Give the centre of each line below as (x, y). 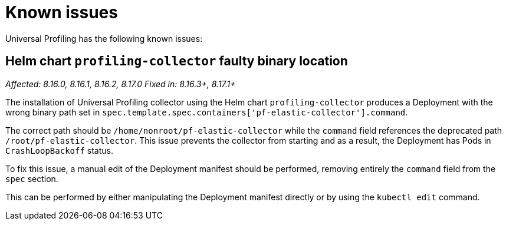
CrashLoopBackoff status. (59, 150)
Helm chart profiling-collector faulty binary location (177, 61)
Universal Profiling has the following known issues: (104, 38)
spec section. (32, 178)
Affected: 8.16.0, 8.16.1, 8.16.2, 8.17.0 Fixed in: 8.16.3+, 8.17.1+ (121, 84)
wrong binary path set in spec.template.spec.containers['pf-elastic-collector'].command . (207, 112)
